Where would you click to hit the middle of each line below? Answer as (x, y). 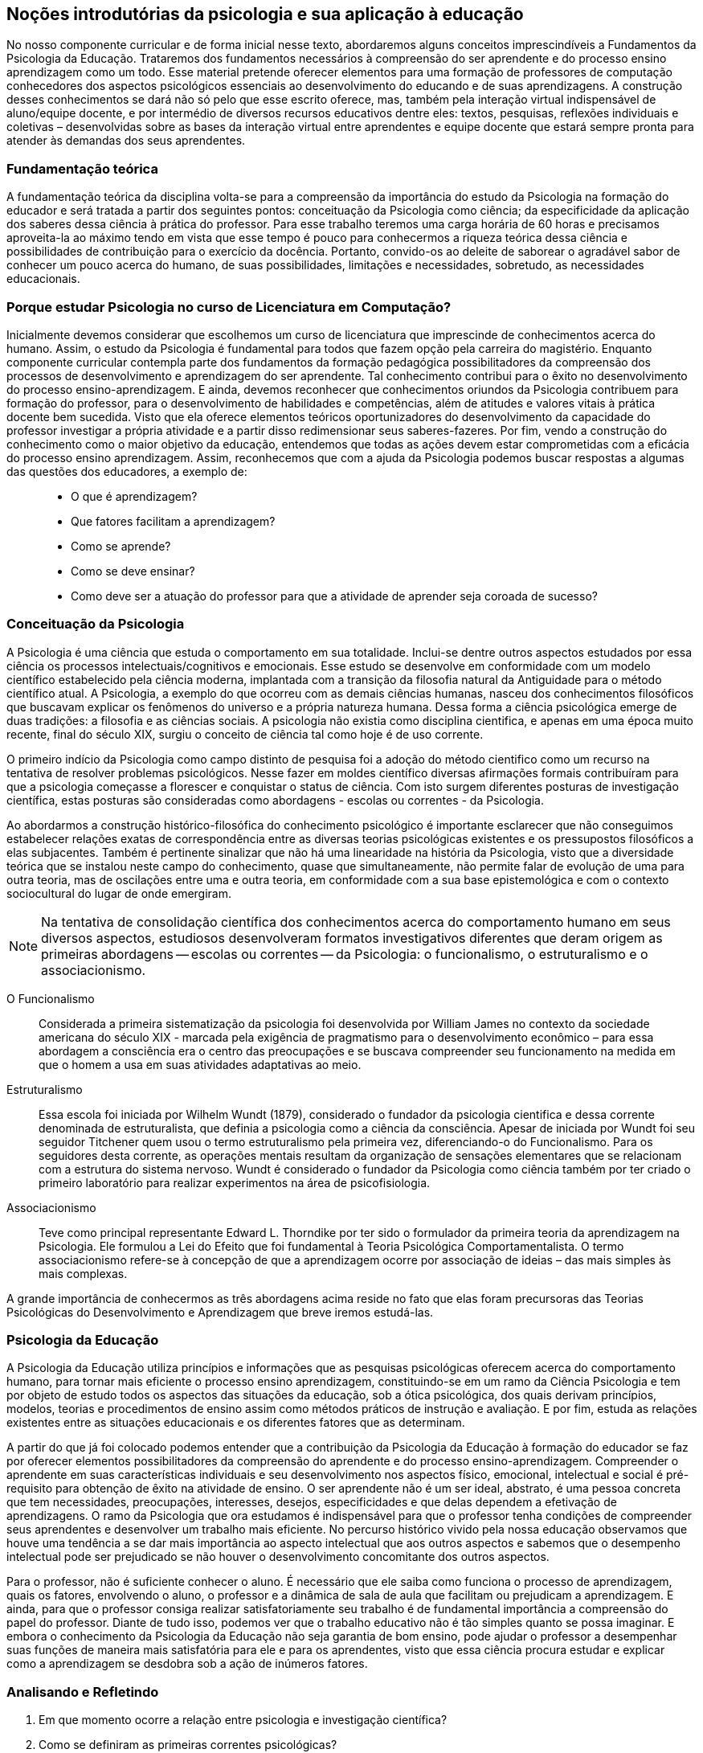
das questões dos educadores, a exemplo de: (127, 471)
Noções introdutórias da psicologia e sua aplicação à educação (265, 14)
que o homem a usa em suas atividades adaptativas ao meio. (200, 1064)
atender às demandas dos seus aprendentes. (126, 141)
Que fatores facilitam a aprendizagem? (173, 521)
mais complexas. (83, 1273)
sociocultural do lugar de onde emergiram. (119, 893)
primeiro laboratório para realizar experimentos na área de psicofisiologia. (235, 1182)
